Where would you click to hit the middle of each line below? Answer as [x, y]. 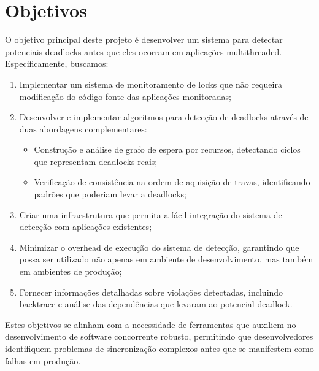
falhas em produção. [43, 360]
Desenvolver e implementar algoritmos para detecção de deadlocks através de [164, 117]
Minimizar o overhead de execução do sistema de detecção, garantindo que [159, 247]
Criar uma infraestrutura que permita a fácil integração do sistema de [151, 214]
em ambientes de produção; [71, 271]
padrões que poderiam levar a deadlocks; [110, 194]
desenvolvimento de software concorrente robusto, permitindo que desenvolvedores [159, 336]
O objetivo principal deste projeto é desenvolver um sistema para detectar [144, 40]
